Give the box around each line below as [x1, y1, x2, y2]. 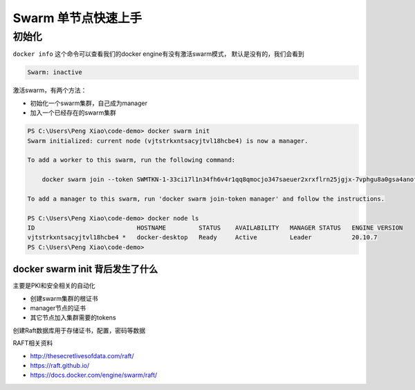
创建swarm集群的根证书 [30, 294, 98, 302]
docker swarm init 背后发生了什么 [12, 263, 158, 275]
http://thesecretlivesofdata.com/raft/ [30, 351, 134, 360]
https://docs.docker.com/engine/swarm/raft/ [30, 371, 158, 380]
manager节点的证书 [30, 304, 86, 313]
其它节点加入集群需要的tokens [30, 313, 117, 322]
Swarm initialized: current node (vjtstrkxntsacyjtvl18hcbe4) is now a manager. [27, 137, 308, 145]
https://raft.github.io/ [30, 362, 90, 370]
